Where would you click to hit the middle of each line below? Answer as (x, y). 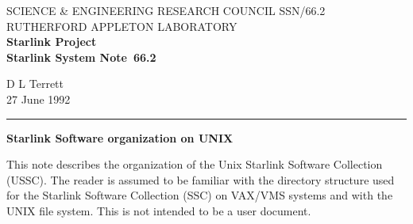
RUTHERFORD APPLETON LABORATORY (122, 26)
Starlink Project (52, 42)
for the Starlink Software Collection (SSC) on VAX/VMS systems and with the (200, 195)
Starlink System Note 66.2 (81, 57)
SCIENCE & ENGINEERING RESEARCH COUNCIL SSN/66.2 (166, 10)
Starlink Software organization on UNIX (120, 137)
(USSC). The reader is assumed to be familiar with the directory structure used (201, 179)
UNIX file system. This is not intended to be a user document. (159, 210)
